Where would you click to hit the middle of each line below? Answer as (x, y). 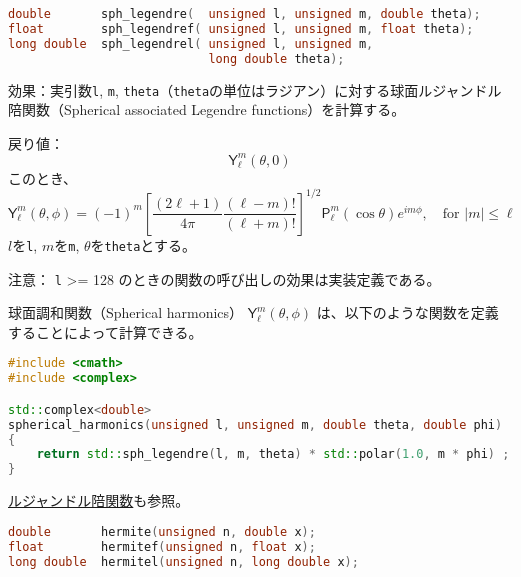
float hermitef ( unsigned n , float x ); (162, 546)
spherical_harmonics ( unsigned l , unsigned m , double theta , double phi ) (255, 424)
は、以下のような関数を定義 (407, 312)
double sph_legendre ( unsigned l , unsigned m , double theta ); (244, 14)
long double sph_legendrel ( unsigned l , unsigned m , (191, 43)
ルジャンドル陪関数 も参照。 (99, 500)
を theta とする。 (143, 244)
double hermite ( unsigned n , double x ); (162, 531)
